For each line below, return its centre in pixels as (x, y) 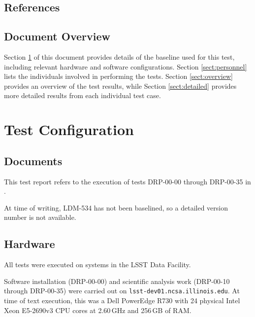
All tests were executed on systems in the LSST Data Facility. (97, 264)
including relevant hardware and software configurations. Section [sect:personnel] (126, 66)
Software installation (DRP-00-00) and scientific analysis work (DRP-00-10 (117, 281)
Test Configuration (69, 129)
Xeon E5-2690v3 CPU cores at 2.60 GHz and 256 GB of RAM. (98, 310)
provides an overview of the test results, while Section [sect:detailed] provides (120, 86)
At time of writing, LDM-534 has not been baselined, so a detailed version (116, 207)
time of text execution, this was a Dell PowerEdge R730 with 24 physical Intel (122, 300)
